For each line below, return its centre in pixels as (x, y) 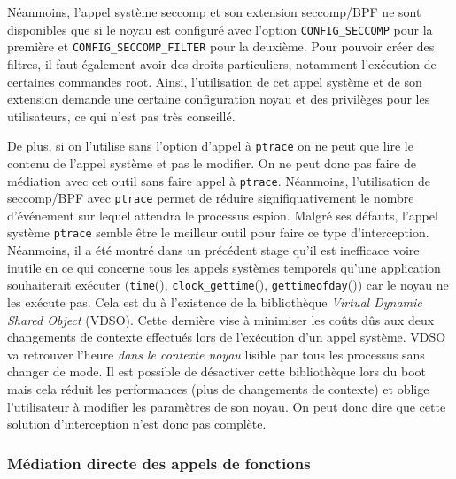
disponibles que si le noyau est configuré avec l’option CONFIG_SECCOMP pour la (220, 29)
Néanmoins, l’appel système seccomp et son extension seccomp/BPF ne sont (214, 12)
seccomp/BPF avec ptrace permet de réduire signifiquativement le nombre (211, 198)
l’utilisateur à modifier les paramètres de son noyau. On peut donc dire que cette (227, 406)
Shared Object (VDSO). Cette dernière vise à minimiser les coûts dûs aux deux (221, 319)
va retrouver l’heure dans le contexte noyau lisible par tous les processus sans (216, 354)
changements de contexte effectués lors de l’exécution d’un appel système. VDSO (227, 337)
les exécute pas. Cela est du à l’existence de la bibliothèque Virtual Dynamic (215, 301)
